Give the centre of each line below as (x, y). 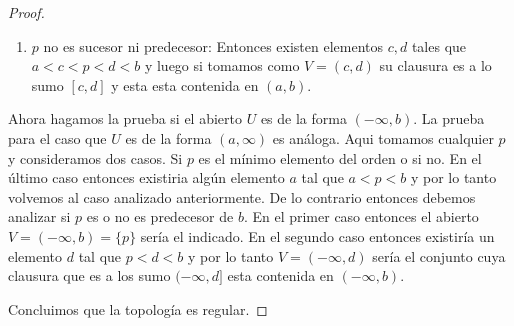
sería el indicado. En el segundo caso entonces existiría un (317, 235)
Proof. (26, 12)
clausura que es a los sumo (89, 275)
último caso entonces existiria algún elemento (146, 177)
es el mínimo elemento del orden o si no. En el (340, 157)
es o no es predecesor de (160, 216)
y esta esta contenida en (185, 84)
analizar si (39, 216)
